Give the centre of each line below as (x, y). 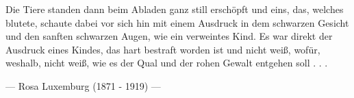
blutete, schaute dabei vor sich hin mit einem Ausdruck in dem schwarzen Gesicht (177, 22)
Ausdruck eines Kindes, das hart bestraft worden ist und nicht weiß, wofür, (163, 49)
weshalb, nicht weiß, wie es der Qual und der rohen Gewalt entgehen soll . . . (167, 63)
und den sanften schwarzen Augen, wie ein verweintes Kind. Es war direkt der (169, 36)
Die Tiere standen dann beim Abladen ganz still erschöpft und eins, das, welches (175, 9)
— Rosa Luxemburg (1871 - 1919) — (83, 85)
